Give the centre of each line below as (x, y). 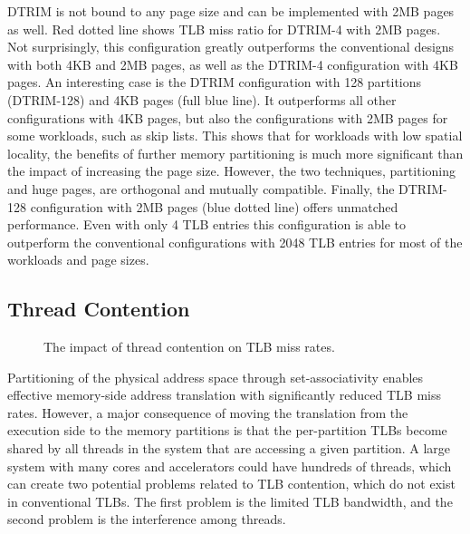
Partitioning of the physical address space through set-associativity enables (216, 377)
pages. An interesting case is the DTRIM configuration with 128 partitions (215, 82)
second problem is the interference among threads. (147, 519)
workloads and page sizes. (78, 260)
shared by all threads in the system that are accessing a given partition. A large (229, 448)
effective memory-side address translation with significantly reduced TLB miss (224, 395)
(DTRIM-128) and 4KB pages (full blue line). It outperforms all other (202, 99)
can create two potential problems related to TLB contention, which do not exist (231, 484)
